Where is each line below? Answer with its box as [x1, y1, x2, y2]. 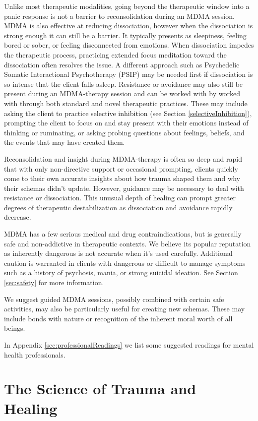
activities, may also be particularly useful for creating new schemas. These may [4, 303, 245, 314]
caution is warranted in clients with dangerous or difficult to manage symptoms [4, 257, 246, 268]
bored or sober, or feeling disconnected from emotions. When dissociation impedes [4, 40, 254, 50]
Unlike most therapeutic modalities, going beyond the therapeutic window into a [4, 1, 250, 11]
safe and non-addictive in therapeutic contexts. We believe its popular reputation [4, 238, 251, 248]
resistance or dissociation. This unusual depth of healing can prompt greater [4, 192, 236, 203]
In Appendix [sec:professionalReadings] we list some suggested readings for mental [4, 340, 254, 350]
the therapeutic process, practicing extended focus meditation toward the [4, 49, 227, 60]
